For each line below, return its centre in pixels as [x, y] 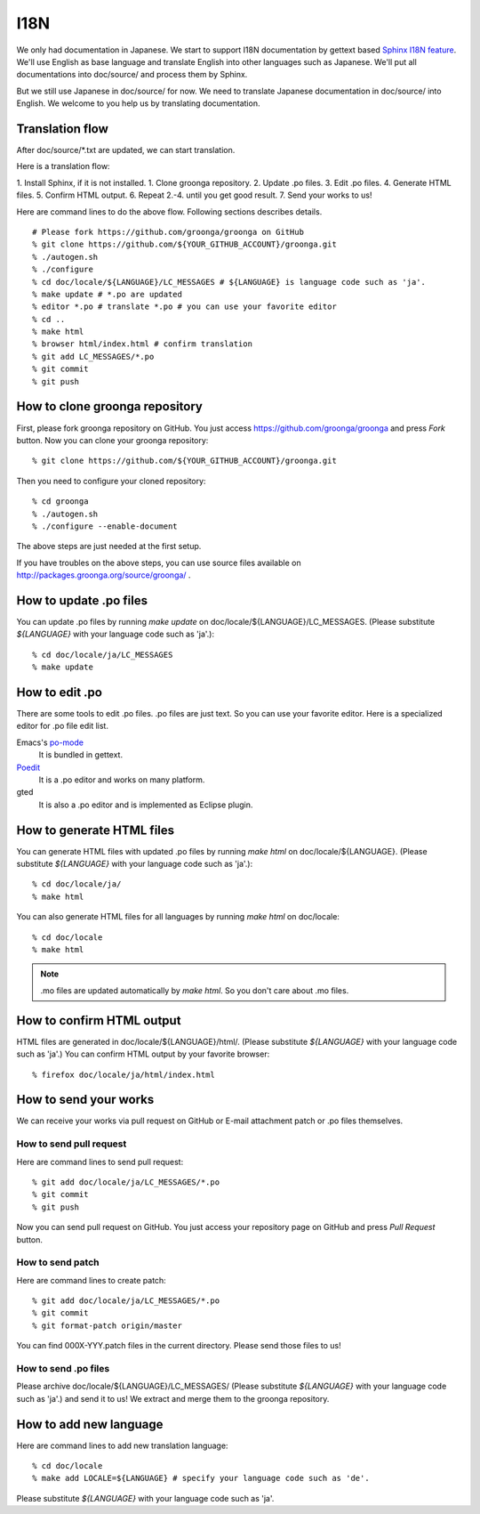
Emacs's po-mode [50, 742]
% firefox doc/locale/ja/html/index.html [124, 1074]
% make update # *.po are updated [107, 294]
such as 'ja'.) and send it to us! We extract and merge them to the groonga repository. [173, 1398]
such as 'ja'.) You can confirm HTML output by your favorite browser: [143, 1054]
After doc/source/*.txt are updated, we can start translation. [126, 150]
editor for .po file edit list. [62, 726]
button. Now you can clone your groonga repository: [112, 440]
